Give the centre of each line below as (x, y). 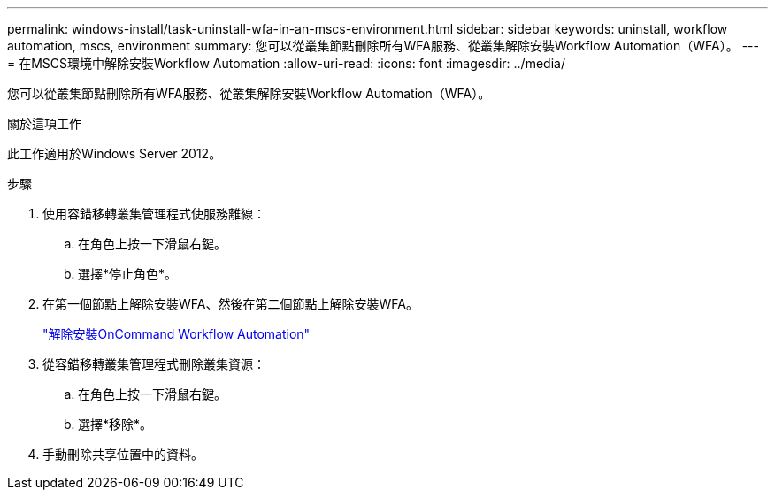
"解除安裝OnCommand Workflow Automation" (176, 334)
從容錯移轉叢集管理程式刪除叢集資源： (154, 364)
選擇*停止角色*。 (128, 274)
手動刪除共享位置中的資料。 (123, 454)
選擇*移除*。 (115, 424)
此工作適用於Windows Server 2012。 (115, 153)
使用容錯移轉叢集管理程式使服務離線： (154, 214)
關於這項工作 (44, 123)
